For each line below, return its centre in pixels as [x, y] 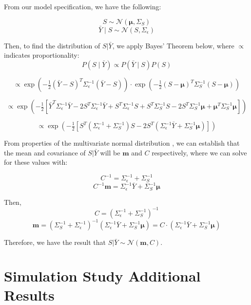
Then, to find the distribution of [52, 45]
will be [110, 152]
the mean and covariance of [45, 152]
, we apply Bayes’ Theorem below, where [173, 45]
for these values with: [36, 162]
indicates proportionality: [42, 55]
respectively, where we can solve [199, 152]
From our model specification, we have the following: [83, 6]
